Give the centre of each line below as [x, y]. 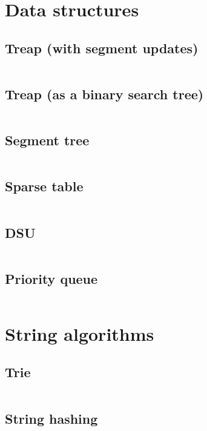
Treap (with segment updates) [102, 48]
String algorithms [80, 333]
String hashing [51, 418]
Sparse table [44, 186]
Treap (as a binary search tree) [104, 94]
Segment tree [47, 140]
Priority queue [51, 278]
